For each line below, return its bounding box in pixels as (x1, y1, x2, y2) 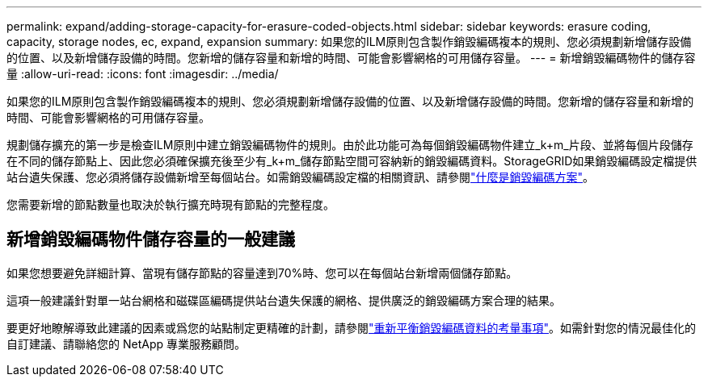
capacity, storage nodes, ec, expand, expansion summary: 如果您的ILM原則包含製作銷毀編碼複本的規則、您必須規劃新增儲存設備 (6, 35, 692, 48)
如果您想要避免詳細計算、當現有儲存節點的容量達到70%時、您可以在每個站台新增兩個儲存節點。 (6, 265, 518, 280)
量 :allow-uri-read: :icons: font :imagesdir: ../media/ (6, 67, 279, 81)
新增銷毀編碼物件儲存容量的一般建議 (6, 229, 295, 250)
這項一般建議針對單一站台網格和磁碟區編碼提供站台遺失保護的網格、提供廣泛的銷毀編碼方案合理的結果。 (6, 293, 561, 307)
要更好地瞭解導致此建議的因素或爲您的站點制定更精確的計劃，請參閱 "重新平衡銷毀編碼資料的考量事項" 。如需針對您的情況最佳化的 (6, 320, 697, 335)
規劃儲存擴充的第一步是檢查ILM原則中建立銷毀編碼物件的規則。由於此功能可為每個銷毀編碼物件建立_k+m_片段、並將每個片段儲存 (6, 138, 693, 152)
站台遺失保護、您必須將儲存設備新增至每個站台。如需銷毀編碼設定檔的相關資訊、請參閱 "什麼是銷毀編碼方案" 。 (6, 170, 595, 184)
